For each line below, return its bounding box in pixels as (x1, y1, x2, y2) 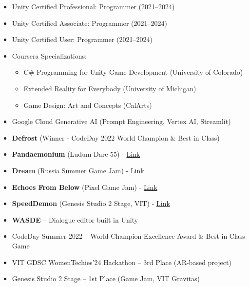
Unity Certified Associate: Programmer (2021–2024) (12, 18, 168, 28)
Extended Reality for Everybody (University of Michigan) (23, 83, 196, 93)
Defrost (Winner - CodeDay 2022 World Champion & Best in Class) (12, 132, 220, 143)
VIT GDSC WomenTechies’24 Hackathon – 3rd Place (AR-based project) (12, 257, 231, 267)
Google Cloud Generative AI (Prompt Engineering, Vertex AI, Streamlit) (12, 116, 231, 126)
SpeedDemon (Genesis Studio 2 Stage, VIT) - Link (12, 198, 170, 208)
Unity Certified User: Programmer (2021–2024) (12, 34, 153, 44)
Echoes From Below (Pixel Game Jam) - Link (12, 182, 157, 192)
